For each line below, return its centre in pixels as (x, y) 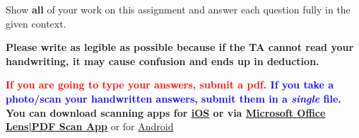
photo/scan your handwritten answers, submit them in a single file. (173, 98)
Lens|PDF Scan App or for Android (90, 126)
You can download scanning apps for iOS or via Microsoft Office (166, 112)
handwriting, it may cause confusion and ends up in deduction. (163, 61)
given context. (36, 23)
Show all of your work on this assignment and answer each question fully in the (178, 9)
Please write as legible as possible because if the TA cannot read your (180, 47)
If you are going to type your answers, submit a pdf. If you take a (170, 85)
